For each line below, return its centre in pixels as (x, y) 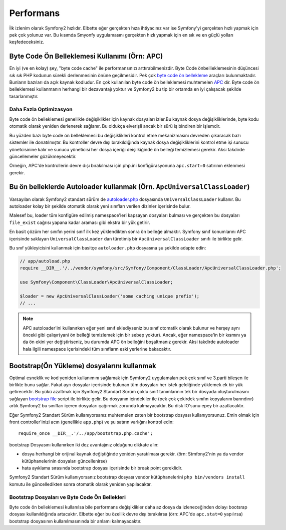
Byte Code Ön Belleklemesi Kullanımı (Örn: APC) (86, 56)
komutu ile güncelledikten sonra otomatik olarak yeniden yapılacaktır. (81, 484)
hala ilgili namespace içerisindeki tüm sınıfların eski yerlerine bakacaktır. (97, 349)
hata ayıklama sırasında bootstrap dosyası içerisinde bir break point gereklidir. (102, 468)
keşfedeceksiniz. (27, 42)
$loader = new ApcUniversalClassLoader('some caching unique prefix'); (110, 296)
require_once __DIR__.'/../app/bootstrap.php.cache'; (85, 434)
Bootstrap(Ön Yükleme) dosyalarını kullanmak (83, 366)
